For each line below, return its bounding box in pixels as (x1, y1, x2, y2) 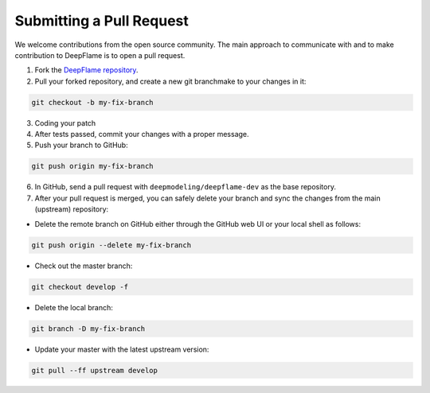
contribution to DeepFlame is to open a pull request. (14, 50, 186, 60)
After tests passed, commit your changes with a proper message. (34, 130, 250, 139)
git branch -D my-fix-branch (31, 324, 146, 333)
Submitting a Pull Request (14, 12, 189, 29)
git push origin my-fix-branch (31, 161, 154, 171)
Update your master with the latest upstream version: (34, 344, 209, 354)
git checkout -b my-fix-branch (31, 98, 154, 107)
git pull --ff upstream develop (31, 366, 158, 375)
